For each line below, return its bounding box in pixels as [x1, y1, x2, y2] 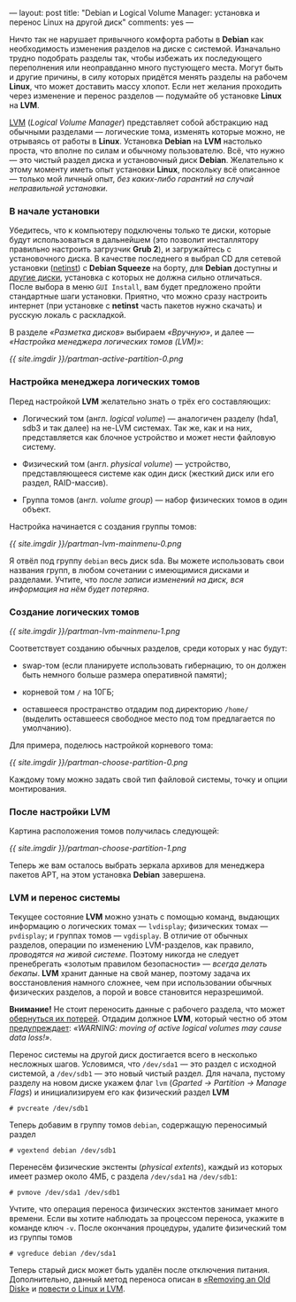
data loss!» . [9, 1032, 52, 1043]
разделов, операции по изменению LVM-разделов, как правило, [9, 940, 254, 950]
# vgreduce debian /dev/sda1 [9, 1249, 117, 1259]
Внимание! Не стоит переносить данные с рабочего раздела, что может [9, 1004, 285, 1015]
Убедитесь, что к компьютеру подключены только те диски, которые [9, 225, 271, 236]
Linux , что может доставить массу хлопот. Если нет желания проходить [9, 81, 283, 91]
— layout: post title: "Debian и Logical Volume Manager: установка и [9, 8, 261, 18]
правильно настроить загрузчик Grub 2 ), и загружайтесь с [9, 244, 231, 255]
